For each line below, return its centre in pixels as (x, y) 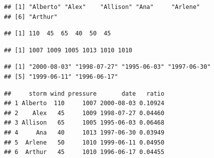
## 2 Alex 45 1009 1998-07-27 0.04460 (84, 113)
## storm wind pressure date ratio (84, 93)
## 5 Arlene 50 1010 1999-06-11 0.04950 (84, 142)
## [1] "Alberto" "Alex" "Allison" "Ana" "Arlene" (102, 7)
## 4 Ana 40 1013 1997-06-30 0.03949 (84, 132)
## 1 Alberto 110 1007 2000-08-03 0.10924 (84, 103)
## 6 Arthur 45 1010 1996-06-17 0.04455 (84, 152)
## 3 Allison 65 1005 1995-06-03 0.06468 (84, 123)
